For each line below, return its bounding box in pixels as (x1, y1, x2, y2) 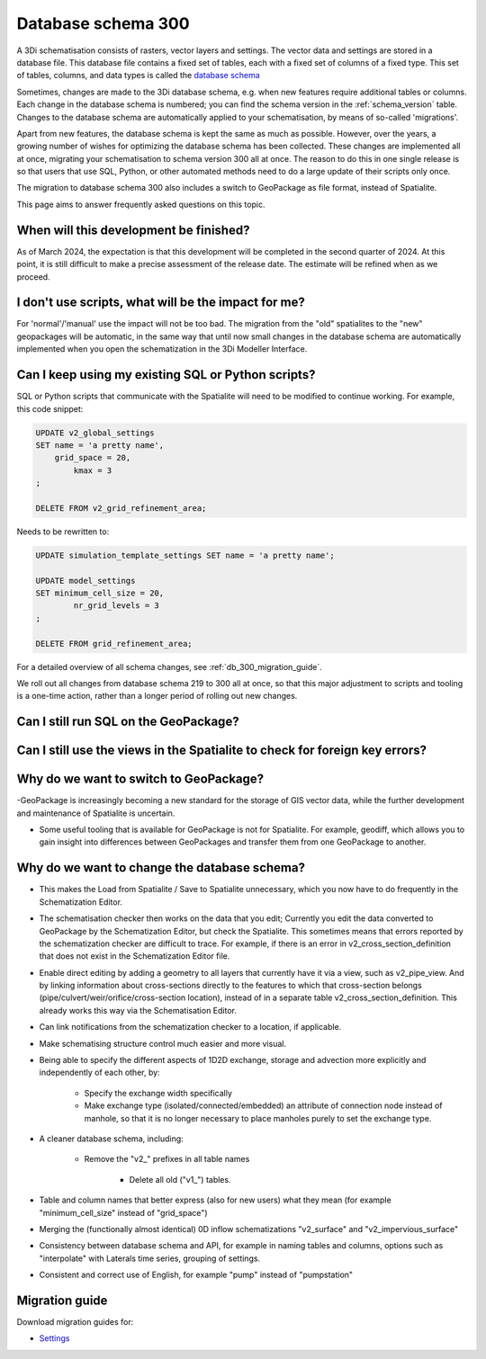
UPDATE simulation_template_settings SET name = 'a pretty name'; (35, 550, 335, 560)
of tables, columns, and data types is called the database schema (16, 70, 260, 81)
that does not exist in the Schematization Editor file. (39, 951, 230, 961)
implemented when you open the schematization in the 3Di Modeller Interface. (16, 344, 308, 354)
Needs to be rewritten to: (16, 526, 110, 537)
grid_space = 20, (54, 452, 131, 463)
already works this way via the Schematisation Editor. (39, 1005, 238, 1015)
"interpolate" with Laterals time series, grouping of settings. (39, 1253, 261, 1264)
